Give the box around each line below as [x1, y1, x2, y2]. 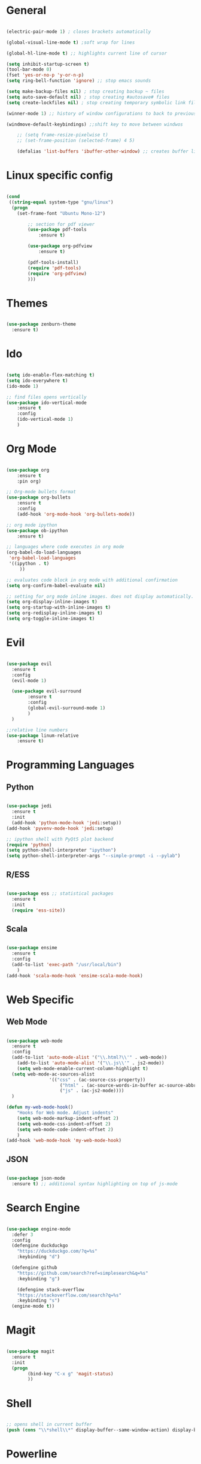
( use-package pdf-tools [28, 227, 87, 233]
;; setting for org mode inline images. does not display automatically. [6, 593, 194, 599]
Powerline [6, 1447, 57, 1461]
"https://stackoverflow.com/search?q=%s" [17, 1292, 121, 1298]
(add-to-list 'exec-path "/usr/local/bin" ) [11, 961, 121, 967]
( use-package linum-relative [6, 733, 79, 739]
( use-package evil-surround [11, 688, 82, 694]
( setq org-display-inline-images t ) [6, 599, 98, 605]
